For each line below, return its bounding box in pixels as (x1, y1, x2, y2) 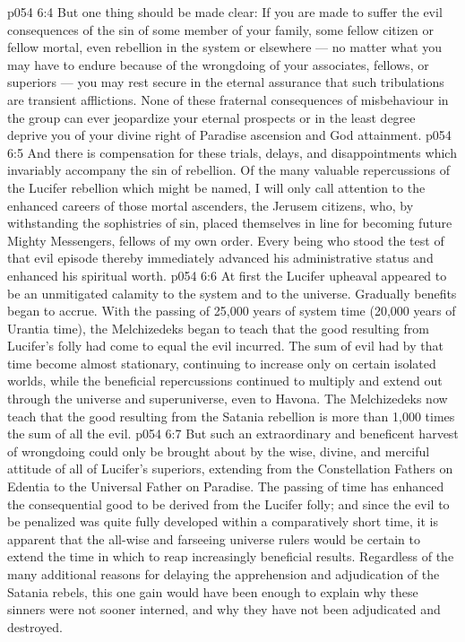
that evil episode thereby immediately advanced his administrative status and (7, 248, 434, 267)
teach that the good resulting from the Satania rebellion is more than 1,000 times (7, 406, 455, 425)
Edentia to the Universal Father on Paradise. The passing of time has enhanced (7, 477, 444, 496)
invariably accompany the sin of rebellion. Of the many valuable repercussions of (7, 160, 450, 179)
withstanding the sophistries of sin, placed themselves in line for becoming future (7, 213, 452, 232)
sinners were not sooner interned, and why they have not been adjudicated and (7, 600, 441, 619)
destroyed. (7, 617, 63, 636)
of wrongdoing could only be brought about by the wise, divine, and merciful (7, 441, 430, 460)
